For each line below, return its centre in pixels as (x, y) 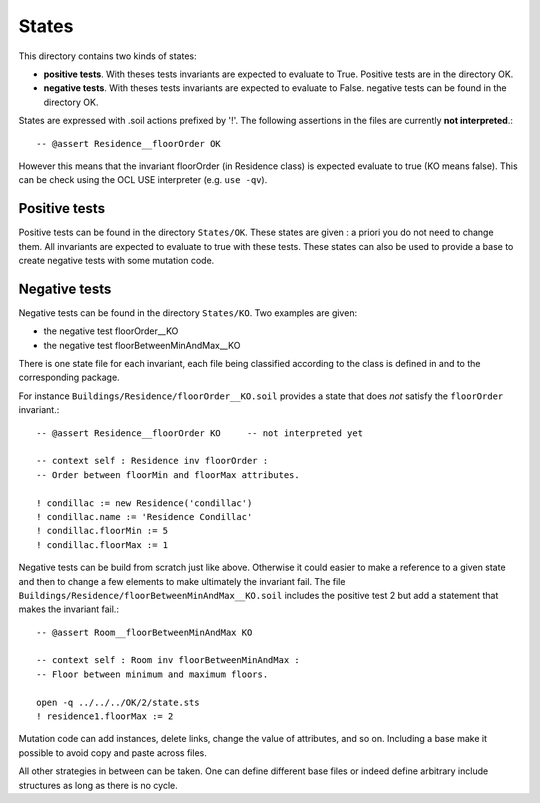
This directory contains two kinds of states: (107, 56)
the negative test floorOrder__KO (111, 331)
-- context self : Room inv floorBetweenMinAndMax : (168, 660)
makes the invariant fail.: (69, 609)
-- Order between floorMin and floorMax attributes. (168, 474)
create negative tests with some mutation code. (116, 260)
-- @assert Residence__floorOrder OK (129, 143)
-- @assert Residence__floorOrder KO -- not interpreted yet (200, 433)
